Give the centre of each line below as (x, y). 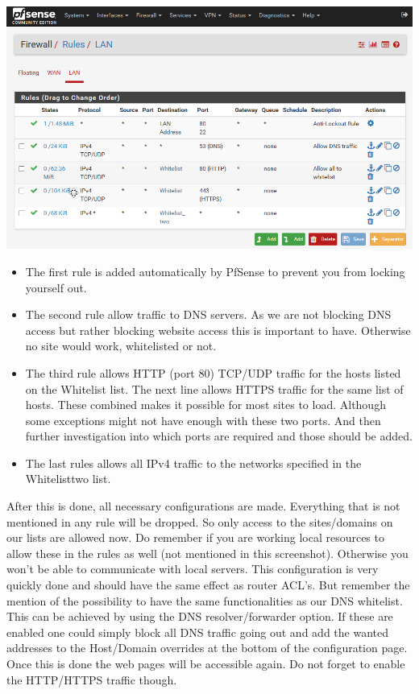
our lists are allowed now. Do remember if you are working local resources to (195, 537)
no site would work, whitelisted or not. (121, 346)
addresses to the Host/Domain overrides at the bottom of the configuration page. (207, 648)
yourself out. (56, 287)
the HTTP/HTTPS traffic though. (92, 679)
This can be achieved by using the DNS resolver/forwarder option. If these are (200, 616)
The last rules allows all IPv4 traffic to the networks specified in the (193, 463)
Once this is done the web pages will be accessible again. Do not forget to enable (206, 664)
